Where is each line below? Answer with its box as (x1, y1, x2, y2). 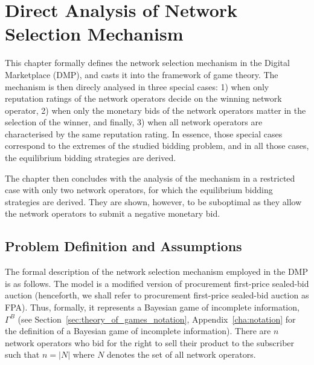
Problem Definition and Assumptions (5, 237, 242, 255)
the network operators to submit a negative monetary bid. (5, 207, 220, 220)
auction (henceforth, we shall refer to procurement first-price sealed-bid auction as (5, 289, 309, 301)
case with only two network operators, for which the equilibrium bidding (5, 183, 273, 196)
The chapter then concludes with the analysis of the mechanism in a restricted (5, 171, 295, 184)
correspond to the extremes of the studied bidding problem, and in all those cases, (5, 139, 309, 152)
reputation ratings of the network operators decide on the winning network (5, 92, 282, 105)
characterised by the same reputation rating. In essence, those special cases (5, 127, 283, 140)
